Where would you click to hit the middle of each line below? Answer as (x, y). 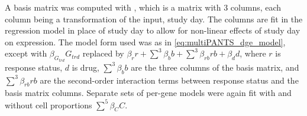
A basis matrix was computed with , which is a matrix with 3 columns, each (143, 7)
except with (26, 53)
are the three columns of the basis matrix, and (215, 67)
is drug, (85, 67)
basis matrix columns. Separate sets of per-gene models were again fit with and (148, 93)
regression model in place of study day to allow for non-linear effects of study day (153, 30)
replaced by (103, 53)
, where (253, 53)
